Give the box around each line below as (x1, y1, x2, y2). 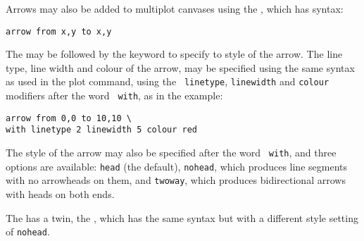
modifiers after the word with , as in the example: (6, 88, 223, 103)
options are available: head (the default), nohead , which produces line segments (6, 159, 347, 173)
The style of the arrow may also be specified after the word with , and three (6, 145, 337, 160)
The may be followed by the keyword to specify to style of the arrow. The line (6, 47, 343, 61)
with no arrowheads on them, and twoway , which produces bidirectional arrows (6, 173, 346, 187)
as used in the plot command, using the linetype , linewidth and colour (6, 74, 330, 89)
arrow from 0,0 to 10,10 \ (6, 113, 132, 123)
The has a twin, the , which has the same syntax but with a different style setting (6, 210, 358, 225)
